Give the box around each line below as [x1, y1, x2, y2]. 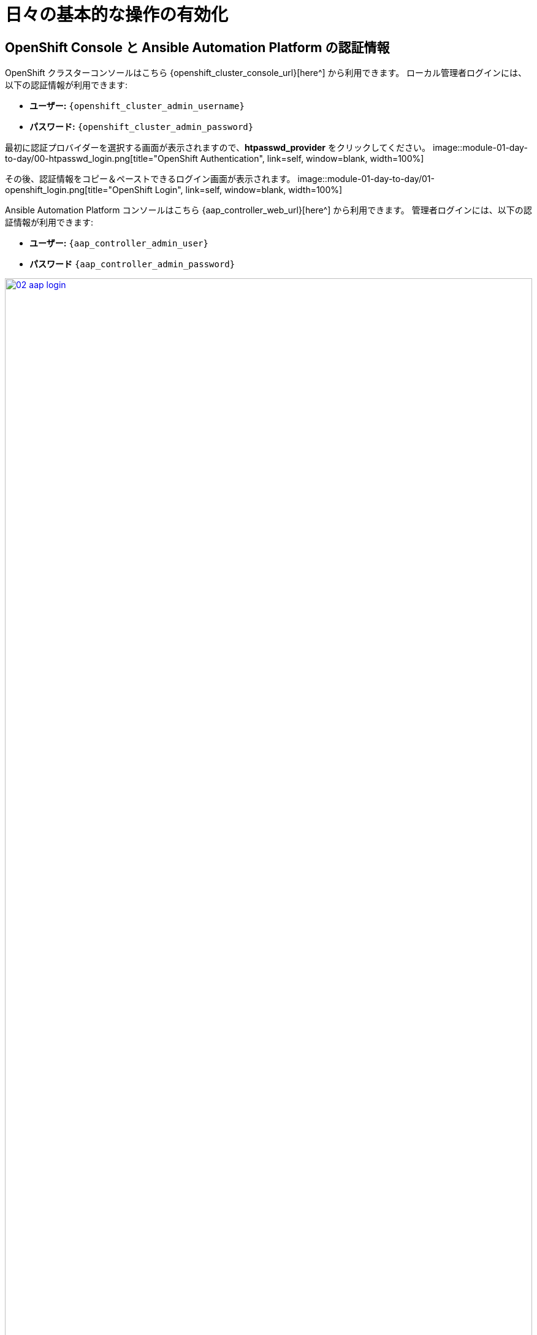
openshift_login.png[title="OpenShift [5, 184, 153, 196]
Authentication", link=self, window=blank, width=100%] [200, 153, 424, 164]
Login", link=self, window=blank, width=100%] [154, 184, 343, 196]
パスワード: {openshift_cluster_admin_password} [29, 121, 254, 132]
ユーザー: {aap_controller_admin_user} [29, 238, 208, 249]
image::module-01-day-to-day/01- [297, 173, 435, 184]
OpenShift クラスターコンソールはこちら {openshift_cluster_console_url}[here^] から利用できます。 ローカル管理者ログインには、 [5, 67, 527, 78]
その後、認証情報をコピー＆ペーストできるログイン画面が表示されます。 [5, 173, 295, 184]
